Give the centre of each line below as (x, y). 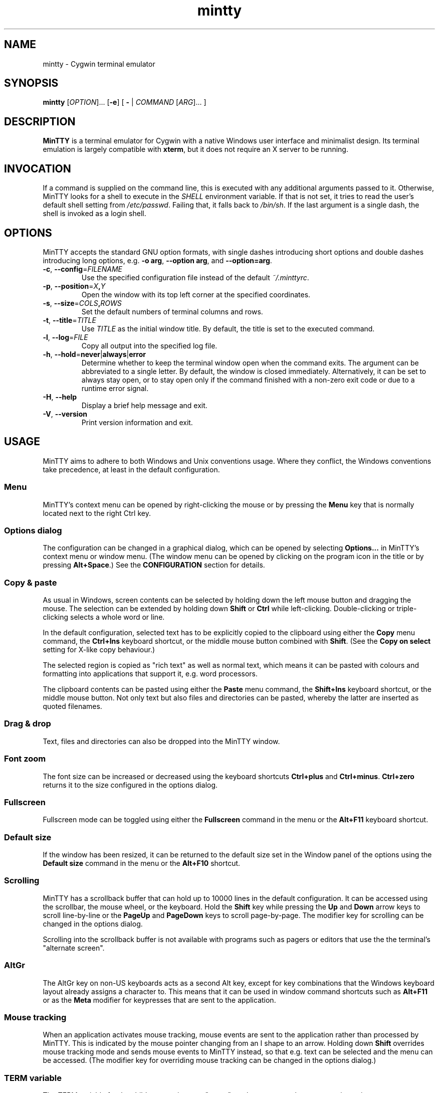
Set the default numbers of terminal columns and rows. (172, 311)
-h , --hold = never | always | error (94, 354)
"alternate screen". (74, 948)
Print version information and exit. (137, 422)
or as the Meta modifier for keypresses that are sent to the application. (159, 1000)
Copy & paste (31, 582)
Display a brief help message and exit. (144, 405)
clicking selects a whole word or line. (104, 617)
